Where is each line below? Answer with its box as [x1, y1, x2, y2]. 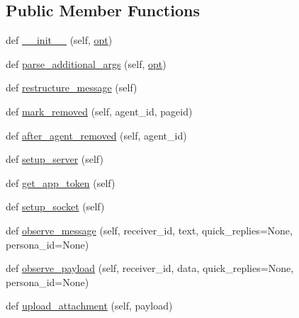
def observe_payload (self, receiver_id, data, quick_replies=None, [6, 261, 294, 276]
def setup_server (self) [6, 152, 103, 166]
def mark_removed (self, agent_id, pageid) [6, 103, 193, 118]
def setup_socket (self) [6, 199, 105, 214]
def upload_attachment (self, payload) [6, 298, 173, 313]
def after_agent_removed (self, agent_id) [6, 127, 187, 142]
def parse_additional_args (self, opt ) [6, 56, 167, 71]
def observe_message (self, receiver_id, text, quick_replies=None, [6, 222, 293, 237]
